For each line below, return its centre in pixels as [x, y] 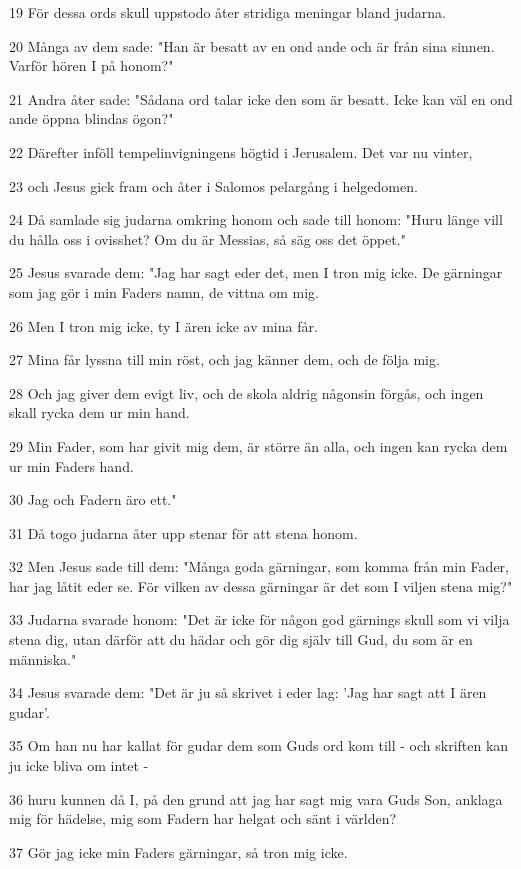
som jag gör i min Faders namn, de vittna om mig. [164, 291]
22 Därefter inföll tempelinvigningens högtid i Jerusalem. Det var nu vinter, [241, 151]
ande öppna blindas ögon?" [91, 118]
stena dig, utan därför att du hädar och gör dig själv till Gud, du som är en [241, 639]
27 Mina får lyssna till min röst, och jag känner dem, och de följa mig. [224, 359]
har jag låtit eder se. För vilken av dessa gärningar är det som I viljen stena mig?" [261, 585]
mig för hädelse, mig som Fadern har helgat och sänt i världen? [203, 818]
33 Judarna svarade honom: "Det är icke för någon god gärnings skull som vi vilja [259, 619]
